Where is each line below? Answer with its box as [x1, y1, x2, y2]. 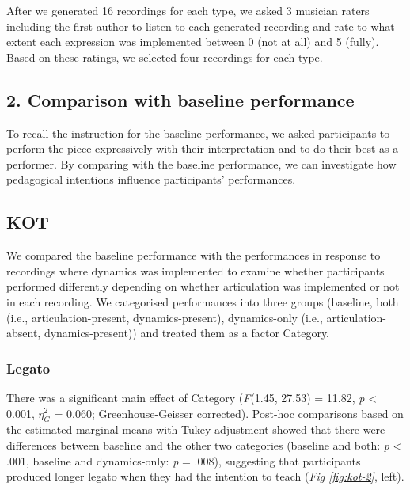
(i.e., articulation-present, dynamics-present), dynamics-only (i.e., [6, 309, 323, 325]
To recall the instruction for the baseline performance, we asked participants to [6, 124, 390, 141]
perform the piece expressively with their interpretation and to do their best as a [6, 140, 399, 157]
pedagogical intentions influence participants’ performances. [6, 171, 296, 188]
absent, [6, 325, 41, 341]
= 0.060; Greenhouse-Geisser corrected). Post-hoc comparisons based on [54, 405, 404, 421]
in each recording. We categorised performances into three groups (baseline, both [6, 293, 399, 310]
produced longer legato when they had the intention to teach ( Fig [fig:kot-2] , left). [6, 468, 404, 484]
